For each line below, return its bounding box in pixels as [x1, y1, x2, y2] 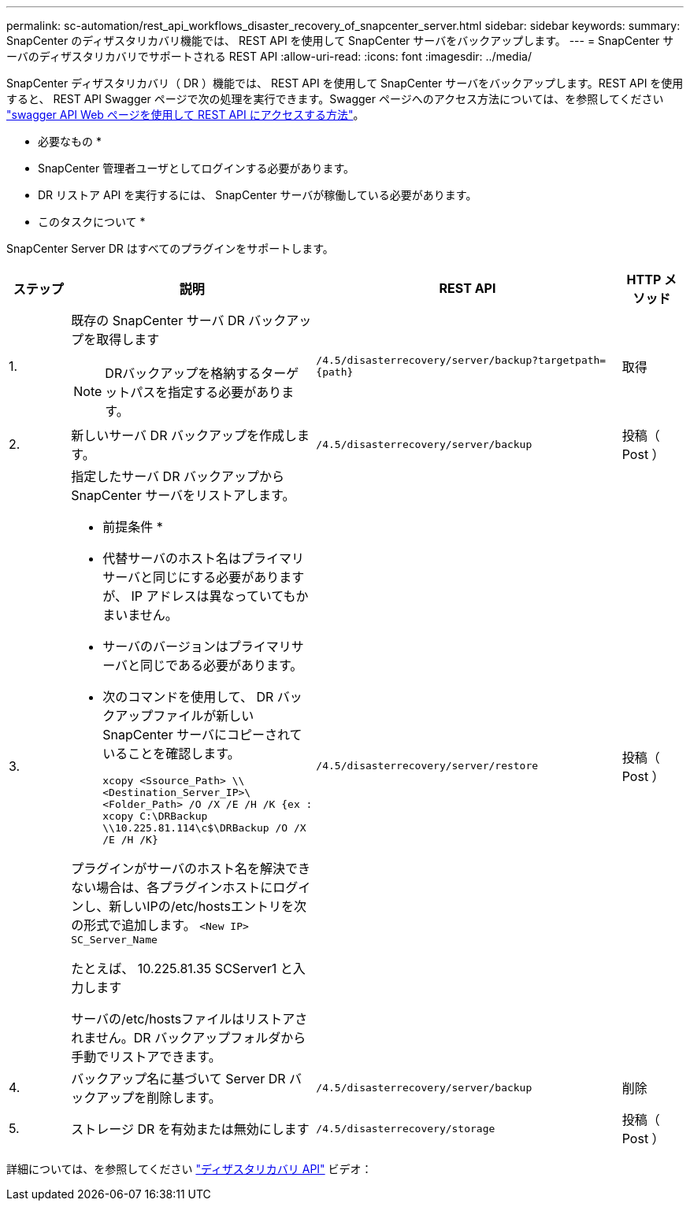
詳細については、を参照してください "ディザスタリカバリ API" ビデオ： [6, 1162, 373, 1176]
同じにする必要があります [153, 569, 305, 585]
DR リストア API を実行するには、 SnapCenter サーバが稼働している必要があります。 [38, 188, 477, 202]
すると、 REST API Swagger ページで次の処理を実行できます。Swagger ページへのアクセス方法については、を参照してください [6, 92, 664, 106]
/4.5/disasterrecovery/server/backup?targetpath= [316, 354, 607, 366]
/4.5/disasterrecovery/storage [316, 1122, 495, 1135]
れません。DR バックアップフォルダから [71, 1030, 306, 1046]
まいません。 [102, 607, 178, 623]
